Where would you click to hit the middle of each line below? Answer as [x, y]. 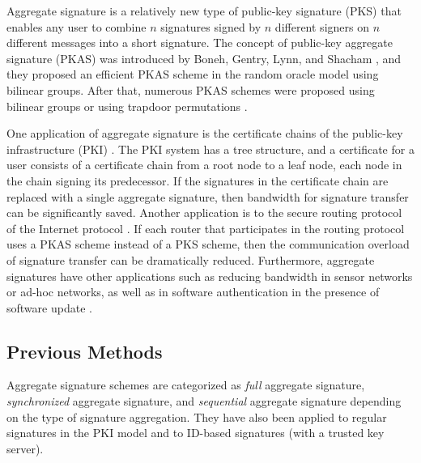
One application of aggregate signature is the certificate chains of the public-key [205, 133]
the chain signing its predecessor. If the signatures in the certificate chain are [198, 180]
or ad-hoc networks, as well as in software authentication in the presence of [193, 292]
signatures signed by [211, 26]
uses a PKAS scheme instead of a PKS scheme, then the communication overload [208, 244]
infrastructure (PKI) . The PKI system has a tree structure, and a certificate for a [210, 149]
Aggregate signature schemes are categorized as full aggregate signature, [186, 385]
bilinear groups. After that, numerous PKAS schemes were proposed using [191, 89]
